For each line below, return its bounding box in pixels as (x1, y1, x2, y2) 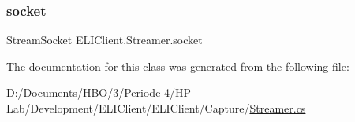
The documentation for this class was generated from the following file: (6, 57, 349, 74)
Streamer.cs (249, 100, 306, 116)
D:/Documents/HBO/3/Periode (6, 84, 161, 101)
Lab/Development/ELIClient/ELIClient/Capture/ (6, 100, 250, 116)
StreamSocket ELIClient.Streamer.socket (6, 31, 203, 48)
